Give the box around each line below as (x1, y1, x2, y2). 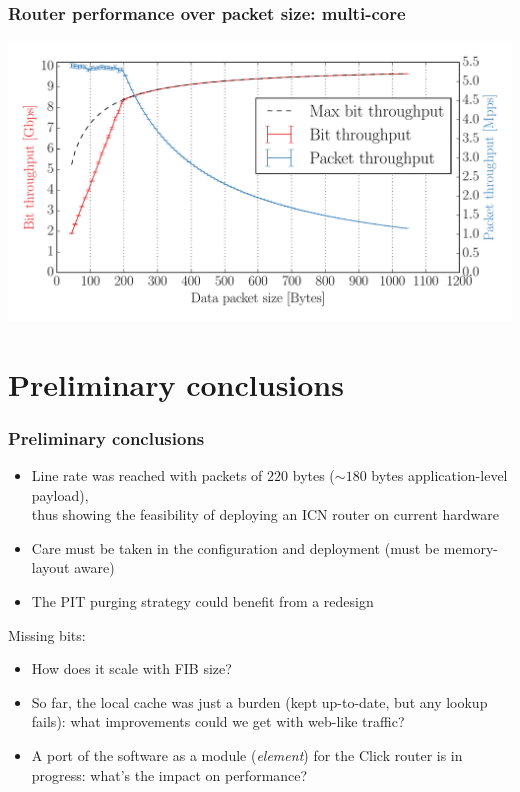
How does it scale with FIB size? (31, 658, 232, 679)
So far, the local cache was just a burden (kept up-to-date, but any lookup (31, 691, 488, 712)
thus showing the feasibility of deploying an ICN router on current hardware (31, 504, 499, 525)
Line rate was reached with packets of (31, 464, 263, 485)
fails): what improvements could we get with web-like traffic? (31, 711, 405, 732)
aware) (74, 557, 115, 578)
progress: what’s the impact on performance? (31, 764, 308, 785)
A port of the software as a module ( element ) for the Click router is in (31, 744, 463, 765)
